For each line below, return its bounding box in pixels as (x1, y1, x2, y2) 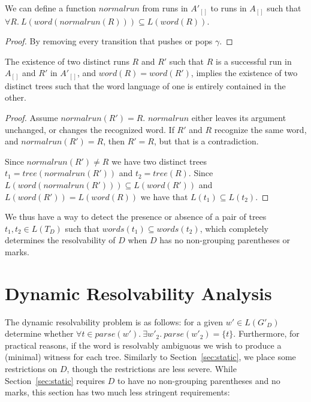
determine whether (5, 327, 74, 340)
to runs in (210, 2, 247, 14)
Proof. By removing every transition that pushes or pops (5, 35, 213, 47)
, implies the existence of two (191, 67, 298, 79)
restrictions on (5, 362, 58, 375)
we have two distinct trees (111, 155, 207, 167)
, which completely (200, 222, 268, 234)
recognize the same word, (214, 123, 307, 135)
